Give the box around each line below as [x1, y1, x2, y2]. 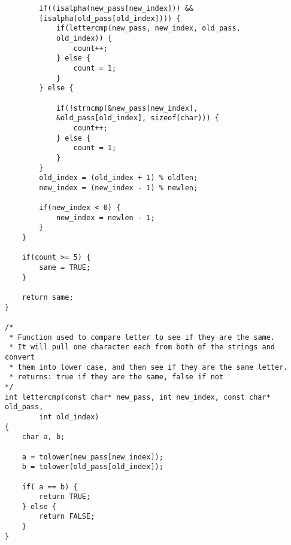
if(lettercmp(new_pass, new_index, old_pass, [56, 24, 241, 33]
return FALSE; [39, 512, 95, 521]
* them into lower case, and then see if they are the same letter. [9, 363, 288, 372]
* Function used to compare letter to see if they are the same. [9, 333, 275, 342]
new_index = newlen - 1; [56, 213, 155, 222]
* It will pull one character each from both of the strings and [9, 343, 275, 352]
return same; [22, 293, 74, 302]
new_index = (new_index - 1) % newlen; [39, 183, 198, 192]
